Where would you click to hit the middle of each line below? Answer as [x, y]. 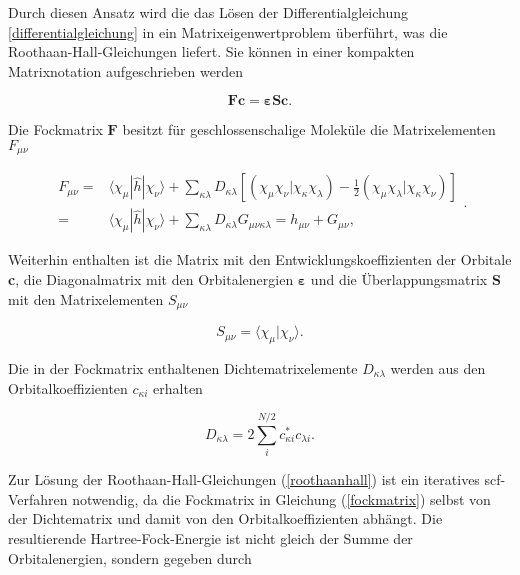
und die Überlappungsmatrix [399, 279]
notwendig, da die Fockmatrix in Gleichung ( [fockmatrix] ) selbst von [281, 498]
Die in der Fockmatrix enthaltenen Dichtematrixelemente [183, 367]
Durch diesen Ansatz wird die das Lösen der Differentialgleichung [208, 12]
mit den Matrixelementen [86, 298]
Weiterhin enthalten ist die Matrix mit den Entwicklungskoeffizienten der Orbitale [260, 259]
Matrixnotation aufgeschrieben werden [126, 70]
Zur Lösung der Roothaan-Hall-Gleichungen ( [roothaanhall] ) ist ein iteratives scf [254, 479]
